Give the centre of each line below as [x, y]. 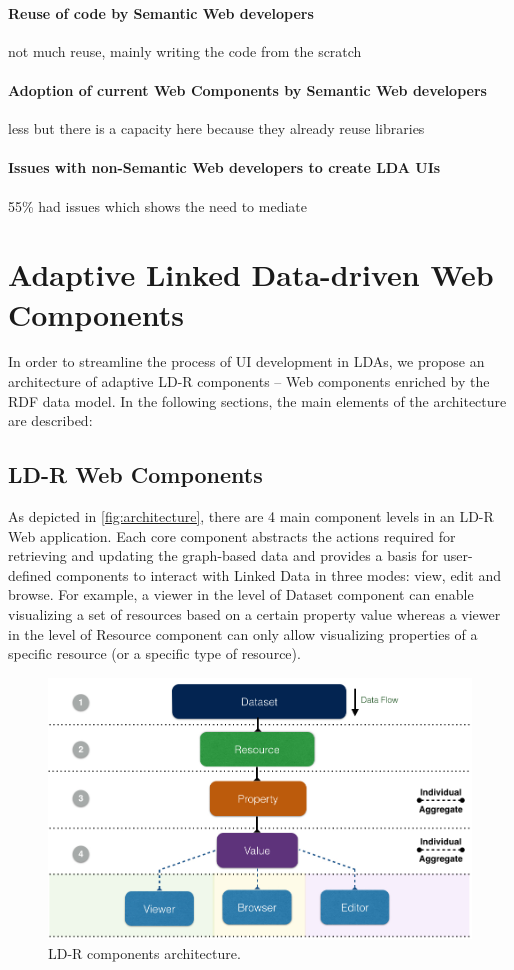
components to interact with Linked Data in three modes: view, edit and [278, 574]
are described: [50, 420]
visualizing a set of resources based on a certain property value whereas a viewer [254, 614]
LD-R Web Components [135, 474]
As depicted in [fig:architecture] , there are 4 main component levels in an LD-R [251, 516]
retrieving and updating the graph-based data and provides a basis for [223, 555]
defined [30, 574]
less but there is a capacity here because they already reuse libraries [216, 128]
